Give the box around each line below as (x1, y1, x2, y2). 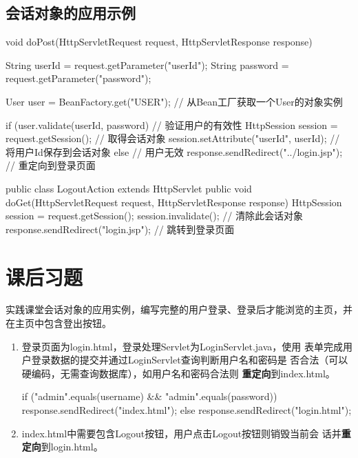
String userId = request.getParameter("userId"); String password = (6, 57, 289, 72)
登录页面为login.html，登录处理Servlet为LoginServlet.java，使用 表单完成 (21, 339, 343, 353)
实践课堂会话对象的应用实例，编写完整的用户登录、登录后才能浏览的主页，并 (6, 302, 352, 317)
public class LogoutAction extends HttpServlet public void (6, 181, 252, 195)
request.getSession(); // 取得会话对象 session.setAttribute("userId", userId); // (6, 131, 340, 146)
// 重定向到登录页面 (6, 158, 96, 172)
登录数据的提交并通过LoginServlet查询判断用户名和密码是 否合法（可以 (31, 352, 348, 367)
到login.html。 (41, 439, 103, 454)
